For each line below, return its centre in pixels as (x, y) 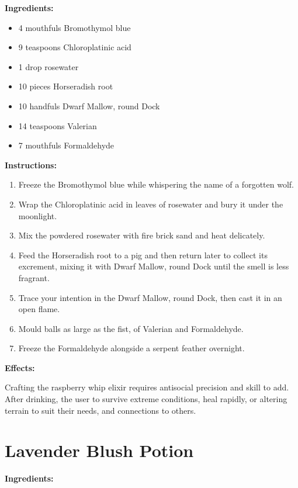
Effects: (20, 367)
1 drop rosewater (48, 66)
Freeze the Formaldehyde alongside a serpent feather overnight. (131, 348)
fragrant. (34, 277)
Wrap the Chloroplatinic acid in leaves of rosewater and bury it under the (151, 204)
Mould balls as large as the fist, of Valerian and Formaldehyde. (131, 328)
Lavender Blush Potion (99, 450)
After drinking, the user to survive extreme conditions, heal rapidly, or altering (146, 399)
